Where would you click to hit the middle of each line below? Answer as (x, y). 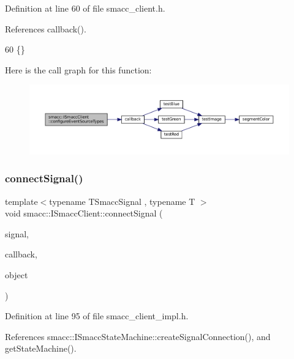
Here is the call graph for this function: (78, 69)
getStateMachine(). (41, 348)
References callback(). (46, 28)
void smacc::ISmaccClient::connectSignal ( (84, 213)
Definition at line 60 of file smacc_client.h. (85, 8)
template (21, 201)
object (17, 274)
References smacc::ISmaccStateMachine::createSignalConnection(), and (138, 336)
